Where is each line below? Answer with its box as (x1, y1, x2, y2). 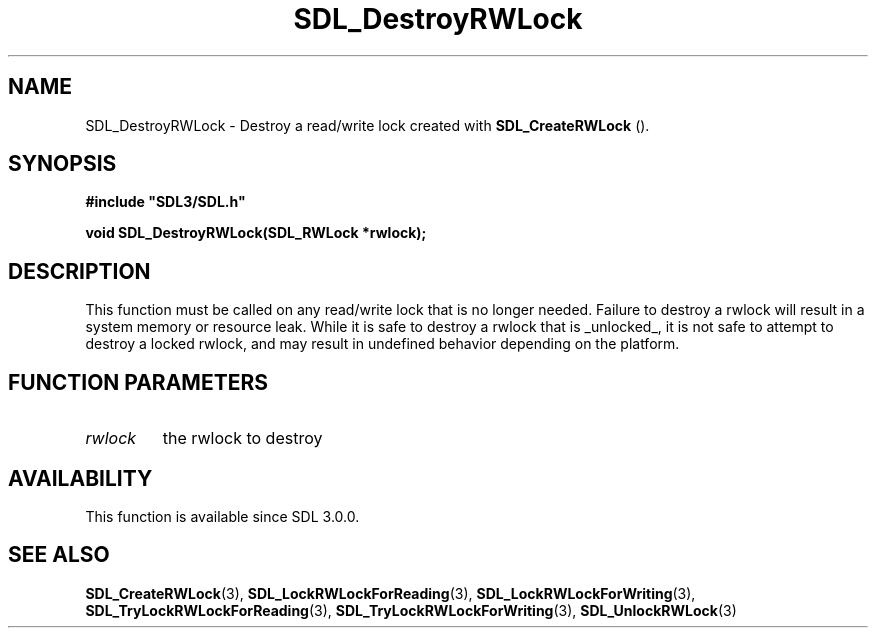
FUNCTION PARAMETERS (8, 369, 268, 395)
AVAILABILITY (8, 465, 153, 491)
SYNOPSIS (8, 151, 117, 177)
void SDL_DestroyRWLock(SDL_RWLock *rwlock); (85, 224, 427, 242)
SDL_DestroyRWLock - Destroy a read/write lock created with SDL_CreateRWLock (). (85, 116, 650, 134)
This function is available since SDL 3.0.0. (85, 507, 360, 525)
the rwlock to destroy (162, 428, 323, 449)
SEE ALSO (8, 542, 110, 568)
